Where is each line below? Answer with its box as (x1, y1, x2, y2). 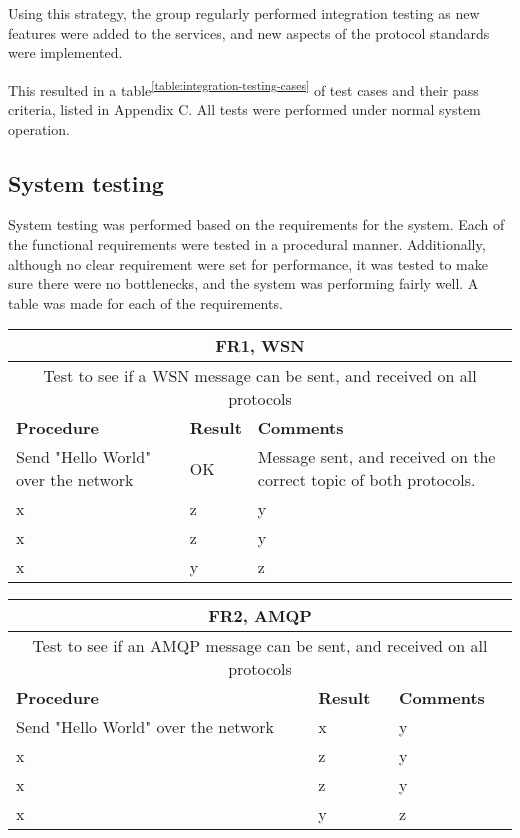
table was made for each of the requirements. (8, 292, 283, 313)
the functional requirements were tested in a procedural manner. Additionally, (8, 234, 486, 255)
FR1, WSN (215, 334, 305, 358)
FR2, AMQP (208, 604, 312, 628)
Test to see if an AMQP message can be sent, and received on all (32, 634, 488, 658)
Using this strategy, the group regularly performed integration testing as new (8, 3, 480, 23)
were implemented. (8, 42, 123, 63)
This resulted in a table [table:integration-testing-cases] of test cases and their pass (8, 76, 479, 100)
